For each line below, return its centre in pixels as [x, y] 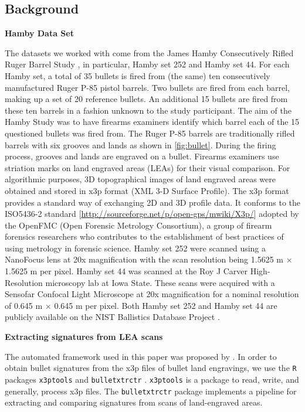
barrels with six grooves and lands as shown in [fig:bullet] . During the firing [140, 144]
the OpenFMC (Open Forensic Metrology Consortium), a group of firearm [138, 225]
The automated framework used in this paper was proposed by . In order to [141, 356]
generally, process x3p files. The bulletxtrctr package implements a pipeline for [151, 391]
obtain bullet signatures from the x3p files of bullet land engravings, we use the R [151, 368]
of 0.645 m [24, 305]
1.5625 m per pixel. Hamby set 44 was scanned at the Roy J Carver [126, 271]
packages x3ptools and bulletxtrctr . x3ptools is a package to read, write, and [152, 379]
